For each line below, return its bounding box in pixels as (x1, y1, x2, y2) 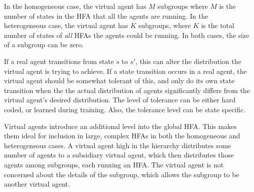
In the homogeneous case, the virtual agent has (4, 1, 146, 11)
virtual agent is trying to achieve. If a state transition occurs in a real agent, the (4, 65, 247, 76)
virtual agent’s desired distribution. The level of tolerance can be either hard (4, 95, 236, 105)
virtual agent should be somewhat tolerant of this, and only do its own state (4, 75, 235, 86)
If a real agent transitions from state (4, 56, 114, 66)
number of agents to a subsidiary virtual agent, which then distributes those (4, 150, 234, 160)
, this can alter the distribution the (135, 56, 241, 66)
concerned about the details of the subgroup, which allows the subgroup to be (4, 169, 239, 179)
